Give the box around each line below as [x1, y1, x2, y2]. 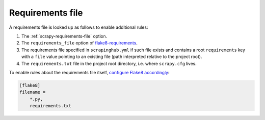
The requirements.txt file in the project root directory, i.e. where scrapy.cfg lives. [21, 60, 197, 66]
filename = [19, 89, 46, 95]
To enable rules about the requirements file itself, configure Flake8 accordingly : [9, 69, 170, 75]
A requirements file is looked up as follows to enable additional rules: [9, 24, 148, 30]
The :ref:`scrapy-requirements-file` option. [21, 33, 107, 39]
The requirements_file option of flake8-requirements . [21, 40, 138, 46]
